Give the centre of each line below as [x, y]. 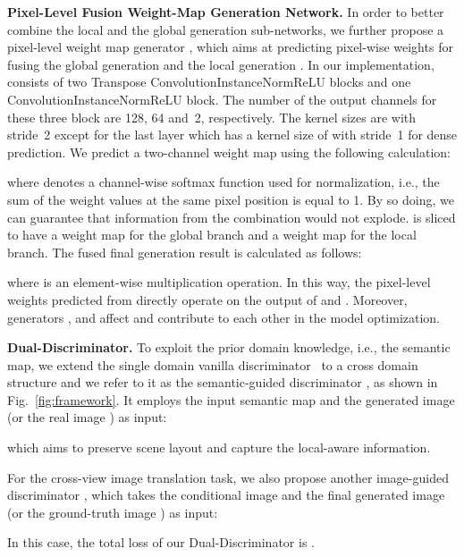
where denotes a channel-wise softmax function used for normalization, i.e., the [224, 182]
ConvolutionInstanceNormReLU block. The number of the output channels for [222, 99]
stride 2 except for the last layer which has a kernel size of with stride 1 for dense [232, 135]
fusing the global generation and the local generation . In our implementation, [221, 64]
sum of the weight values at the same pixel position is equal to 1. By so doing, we [231, 199]
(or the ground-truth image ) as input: [113, 512]
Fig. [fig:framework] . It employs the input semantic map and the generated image [231, 399]
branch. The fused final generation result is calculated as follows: [185, 252]
